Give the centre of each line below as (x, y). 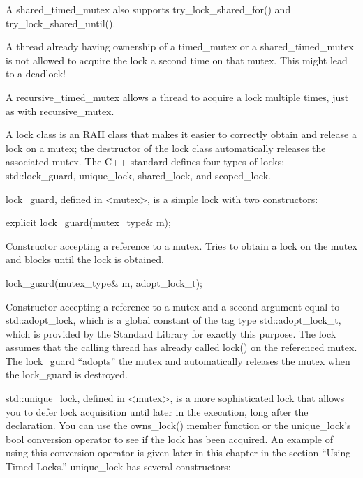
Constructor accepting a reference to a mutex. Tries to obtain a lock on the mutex (181, 245)
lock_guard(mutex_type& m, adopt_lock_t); (104, 282)
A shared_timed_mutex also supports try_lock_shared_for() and (148, 9)
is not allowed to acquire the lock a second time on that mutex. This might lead (177, 60)
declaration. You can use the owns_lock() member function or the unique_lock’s (178, 425)
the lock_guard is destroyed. (67, 374)
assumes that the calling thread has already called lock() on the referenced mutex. (181, 347)
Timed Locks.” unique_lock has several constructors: (118, 466)
